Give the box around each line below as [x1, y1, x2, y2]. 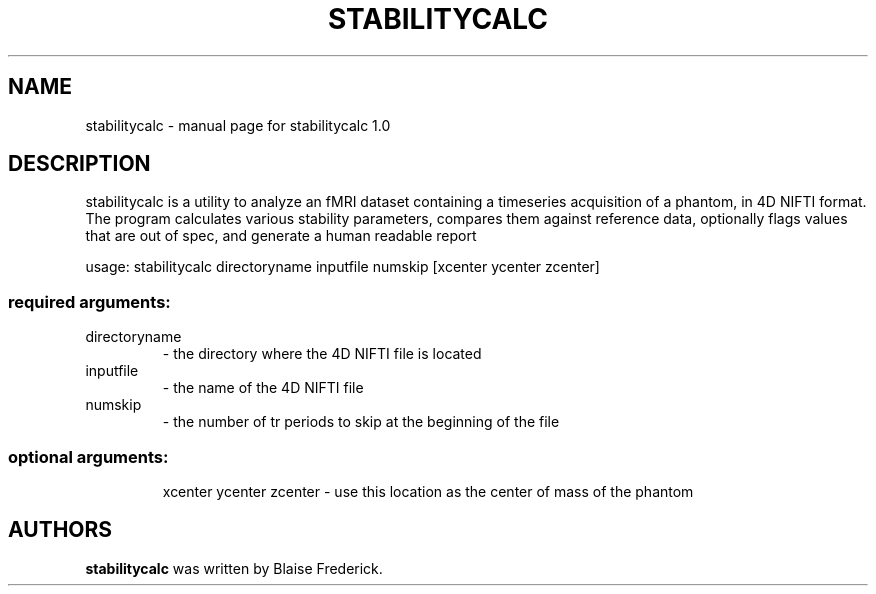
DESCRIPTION [8, 151, 151, 177]
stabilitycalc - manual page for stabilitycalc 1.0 [85, 116, 391, 134]
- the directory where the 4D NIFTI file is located [162, 345, 482, 363]
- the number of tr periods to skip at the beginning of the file [162, 413, 560, 431]
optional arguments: [8, 446, 169, 467]
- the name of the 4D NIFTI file [162, 379, 364, 397]
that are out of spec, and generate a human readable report [85, 227, 477, 245]
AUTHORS [8, 517, 113, 543]
